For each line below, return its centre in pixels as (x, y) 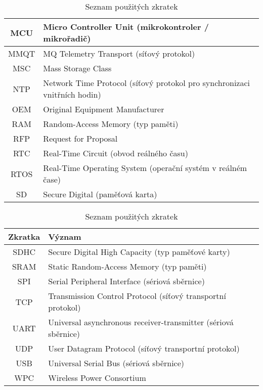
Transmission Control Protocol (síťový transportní (137, 296)
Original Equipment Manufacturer (104, 109)
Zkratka (24, 236)
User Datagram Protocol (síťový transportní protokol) (144, 348)
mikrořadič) (67, 38)
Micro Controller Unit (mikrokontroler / (126, 27)
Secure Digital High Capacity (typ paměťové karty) (139, 252)
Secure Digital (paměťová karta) (100, 194)
